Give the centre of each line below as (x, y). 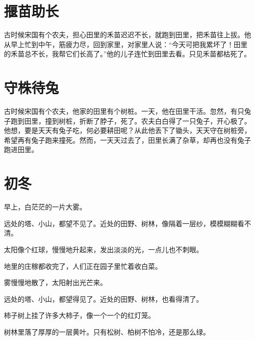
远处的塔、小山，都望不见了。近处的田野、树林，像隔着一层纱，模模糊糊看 (124, 223)
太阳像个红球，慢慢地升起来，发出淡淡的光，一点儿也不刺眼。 (103, 249)
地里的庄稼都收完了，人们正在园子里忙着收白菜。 (83, 266)
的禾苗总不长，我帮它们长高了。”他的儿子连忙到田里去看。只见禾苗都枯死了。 (127, 54)
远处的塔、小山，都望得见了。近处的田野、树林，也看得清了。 (103, 299)
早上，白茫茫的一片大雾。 (45, 207)
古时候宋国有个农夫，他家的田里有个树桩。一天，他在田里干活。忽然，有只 (124, 111)
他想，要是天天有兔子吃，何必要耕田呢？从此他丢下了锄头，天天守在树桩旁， (127, 130)
